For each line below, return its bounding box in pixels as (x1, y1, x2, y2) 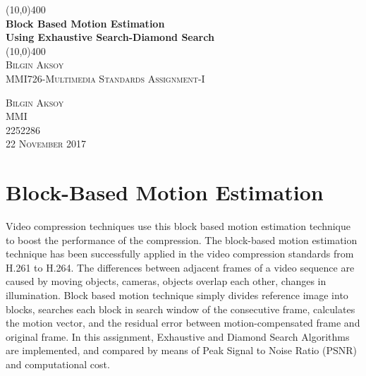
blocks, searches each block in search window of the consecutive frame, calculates (6, 301, 355, 316)
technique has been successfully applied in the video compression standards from (6, 246, 354, 261)
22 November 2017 (6, 136, 87, 151)
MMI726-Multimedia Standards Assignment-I (6, 71, 205, 85)
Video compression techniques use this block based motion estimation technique (6, 219, 350, 234)
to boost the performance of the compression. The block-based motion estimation (6, 232, 358, 247)
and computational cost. (6, 357, 110, 371)
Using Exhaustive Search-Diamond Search (6, 30, 214, 44)
